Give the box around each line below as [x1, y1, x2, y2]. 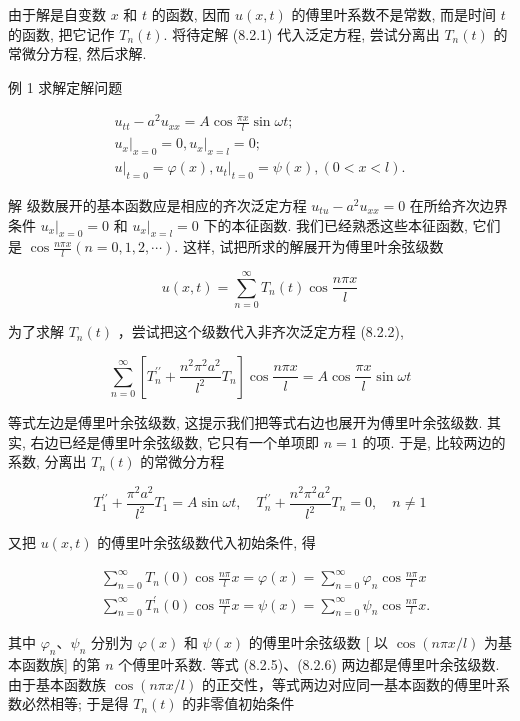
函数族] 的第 [21, 654, 101, 675]
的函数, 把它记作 [8, 23, 115, 44]
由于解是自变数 [8, 4, 106, 24]
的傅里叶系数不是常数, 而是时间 [291, 4, 496, 24]
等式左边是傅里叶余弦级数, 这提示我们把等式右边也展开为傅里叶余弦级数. [8, 411, 483, 432]
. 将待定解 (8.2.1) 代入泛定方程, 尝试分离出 [163, 23, 440, 44]
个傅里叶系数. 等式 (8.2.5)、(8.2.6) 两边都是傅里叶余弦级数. [118, 654, 500, 675]
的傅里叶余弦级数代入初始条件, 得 [97, 532, 316, 553]
